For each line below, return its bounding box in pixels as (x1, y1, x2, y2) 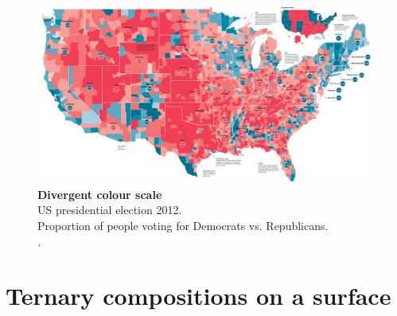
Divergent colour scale (37, 185, 162, 202)
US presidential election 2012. (37, 201, 182, 218)
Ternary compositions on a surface (6, 279, 391, 312)
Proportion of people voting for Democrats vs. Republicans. (37, 217, 329, 234)
